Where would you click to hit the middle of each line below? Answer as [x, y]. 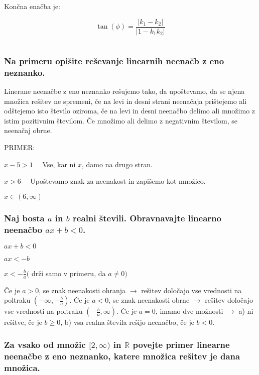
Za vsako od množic [45, 344]
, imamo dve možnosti [189, 311]
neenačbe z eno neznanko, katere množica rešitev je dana [122, 356]
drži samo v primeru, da [69, 273]
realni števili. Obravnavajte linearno [147, 218]
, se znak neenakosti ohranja [82, 290]
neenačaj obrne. [28, 130]
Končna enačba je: [32, 6]
